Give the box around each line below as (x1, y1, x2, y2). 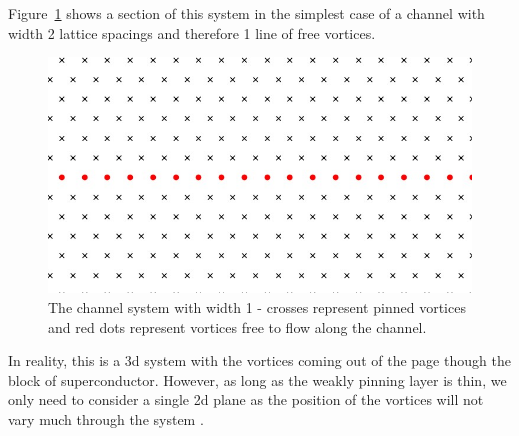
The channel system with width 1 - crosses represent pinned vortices (48, 296, 466, 317)
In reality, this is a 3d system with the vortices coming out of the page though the (8, 350, 511, 371)
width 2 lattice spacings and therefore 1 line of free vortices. (8, 22, 376, 43)
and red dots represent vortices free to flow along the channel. (48, 316, 427, 337)
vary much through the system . (8, 408, 204, 429)
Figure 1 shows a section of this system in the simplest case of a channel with (8, 3, 485, 23)
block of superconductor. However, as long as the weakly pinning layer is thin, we (8, 369, 507, 390)
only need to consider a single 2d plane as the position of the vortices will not (8, 389, 484, 410)
